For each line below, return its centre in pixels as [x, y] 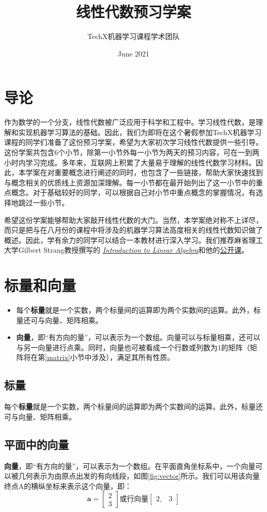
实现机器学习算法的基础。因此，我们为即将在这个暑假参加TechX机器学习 [140, 132]
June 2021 [133, 53]
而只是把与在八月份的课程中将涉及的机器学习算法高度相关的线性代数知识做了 [133, 230]
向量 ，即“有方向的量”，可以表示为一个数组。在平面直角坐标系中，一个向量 [130, 466]
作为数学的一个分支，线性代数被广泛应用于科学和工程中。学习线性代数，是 [130, 122]
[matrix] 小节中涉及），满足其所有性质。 [110, 357]
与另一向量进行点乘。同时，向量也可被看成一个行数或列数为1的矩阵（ [133, 347]
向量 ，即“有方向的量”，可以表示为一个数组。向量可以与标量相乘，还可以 [138, 337]
